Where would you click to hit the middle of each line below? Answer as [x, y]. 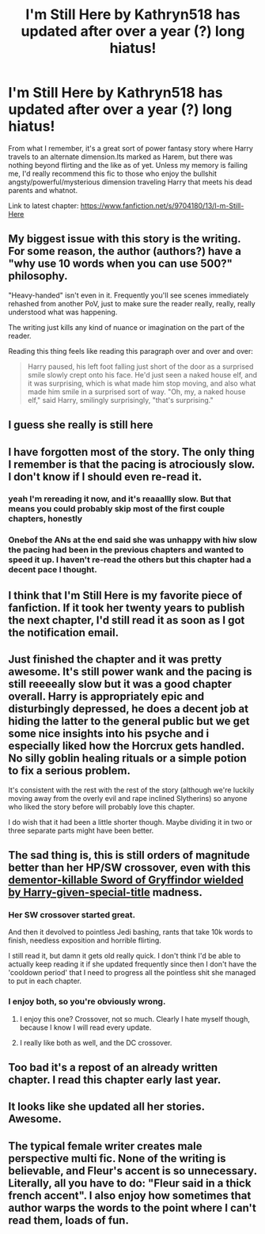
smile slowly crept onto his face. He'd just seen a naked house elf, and [142, 374]
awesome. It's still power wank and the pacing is [130, 672]
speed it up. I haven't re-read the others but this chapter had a [130, 560]
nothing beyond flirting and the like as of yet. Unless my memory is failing [128, 165]
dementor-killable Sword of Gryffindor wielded [126, 880]
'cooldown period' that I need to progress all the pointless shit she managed [132, 973]
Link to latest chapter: [44, 205]
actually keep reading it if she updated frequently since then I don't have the [132, 964]
